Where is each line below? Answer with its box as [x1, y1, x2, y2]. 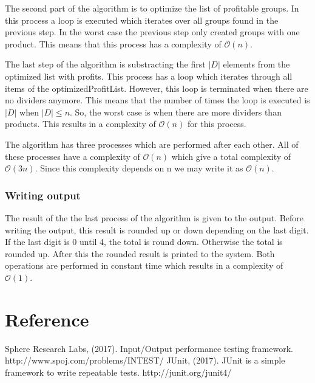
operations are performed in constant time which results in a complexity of [5, 259, 283, 272]
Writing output [5, 187, 81, 202]
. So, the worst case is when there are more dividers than [70, 105, 282, 118]
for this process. [187, 117, 246, 130]
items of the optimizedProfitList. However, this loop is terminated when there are [5, 81, 308, 94]
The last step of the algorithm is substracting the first [5, 58, 206, 71]
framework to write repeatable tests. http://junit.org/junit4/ [5, 365, 232, 378]
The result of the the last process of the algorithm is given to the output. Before [5, 211, 303, 224]
